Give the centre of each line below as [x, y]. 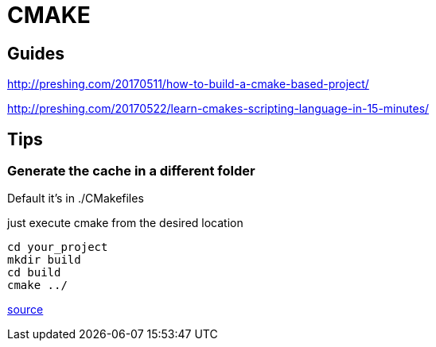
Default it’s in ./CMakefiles [76, 199]
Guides [36, 53]
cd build [34, 273]
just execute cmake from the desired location [125, 223]
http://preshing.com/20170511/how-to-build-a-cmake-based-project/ [188, 84]
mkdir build [44, 260]
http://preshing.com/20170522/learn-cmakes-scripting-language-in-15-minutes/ [218, 109]
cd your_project [58, 247]
